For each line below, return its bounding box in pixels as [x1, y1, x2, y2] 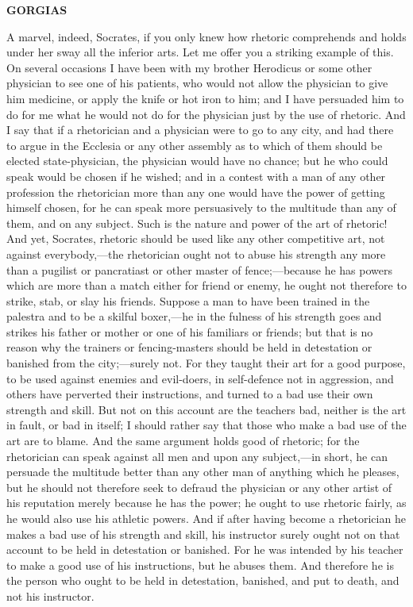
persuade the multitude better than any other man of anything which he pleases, [6, 463, 399, 480]
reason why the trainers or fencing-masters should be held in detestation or [6, 339, 372, 355]
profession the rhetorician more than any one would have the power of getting [6, 183, 385, 200]
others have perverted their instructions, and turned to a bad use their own [6, 386, 373, 402]
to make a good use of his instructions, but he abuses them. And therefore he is [6, 556, 394, 573]
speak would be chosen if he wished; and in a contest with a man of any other [6, 167, 386, 184]
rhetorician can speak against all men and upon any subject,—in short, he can [6, 448, 388, 464]
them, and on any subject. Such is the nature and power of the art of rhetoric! [6, 214, 388, 231]
